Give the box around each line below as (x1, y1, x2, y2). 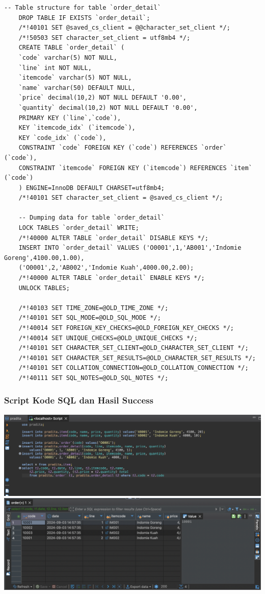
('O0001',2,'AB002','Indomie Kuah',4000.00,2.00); (18, 264, 194, 272)
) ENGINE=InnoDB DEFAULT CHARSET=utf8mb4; (18, 184, 165, 192)
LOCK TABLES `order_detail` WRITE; (18, 224, 139, 232)
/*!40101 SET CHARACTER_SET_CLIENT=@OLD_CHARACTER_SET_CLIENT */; (18, 344, 249, 352)
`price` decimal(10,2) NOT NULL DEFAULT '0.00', (18, 94, 187, 102)
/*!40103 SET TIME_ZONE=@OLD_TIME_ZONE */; (18, 304, 169, 312)
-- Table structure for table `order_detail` (4, 4, 161, 11)
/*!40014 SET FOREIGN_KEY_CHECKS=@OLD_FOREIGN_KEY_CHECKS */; (18, 324, 234, 331)
